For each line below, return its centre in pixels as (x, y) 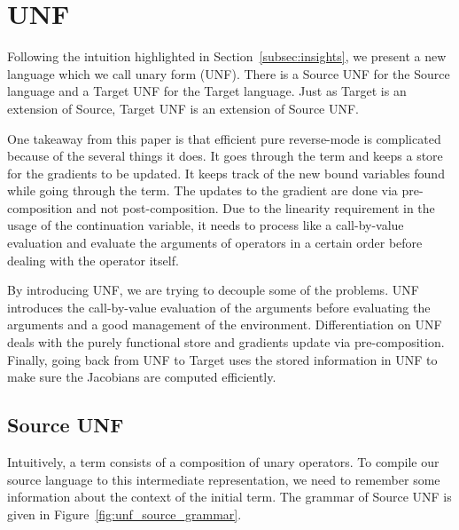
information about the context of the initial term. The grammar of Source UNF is (229, 497)
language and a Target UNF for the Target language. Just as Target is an (207, 91)
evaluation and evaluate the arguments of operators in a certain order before (215, 243)
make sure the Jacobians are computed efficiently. (142, 377)
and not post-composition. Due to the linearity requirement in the (256, 207)
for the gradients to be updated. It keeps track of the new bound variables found (226, 173)
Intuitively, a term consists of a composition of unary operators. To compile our (223, 462)
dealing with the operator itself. (93, 260)
